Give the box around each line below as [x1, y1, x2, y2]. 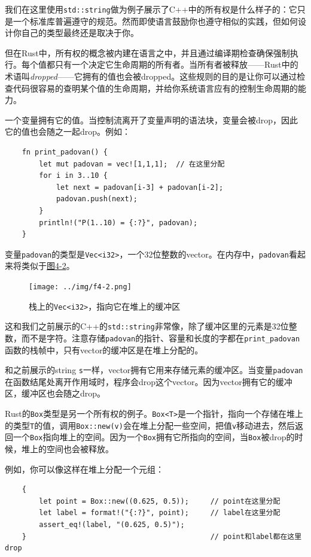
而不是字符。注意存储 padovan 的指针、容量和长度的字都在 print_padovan [21, 331, 300, 344]
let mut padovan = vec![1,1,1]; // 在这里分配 [39, 159, 225, 168]
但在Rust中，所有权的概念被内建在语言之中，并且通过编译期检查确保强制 [5, 46, 290, 59]
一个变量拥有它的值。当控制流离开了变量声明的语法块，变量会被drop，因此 [5, 113, 298, 126]
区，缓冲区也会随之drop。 [5, 387, 106, 399]
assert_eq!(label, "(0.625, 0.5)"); [39, 520, 185, 529]
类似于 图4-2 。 [21, 259, 75, 272]
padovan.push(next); [56, 195, 138, 204]
